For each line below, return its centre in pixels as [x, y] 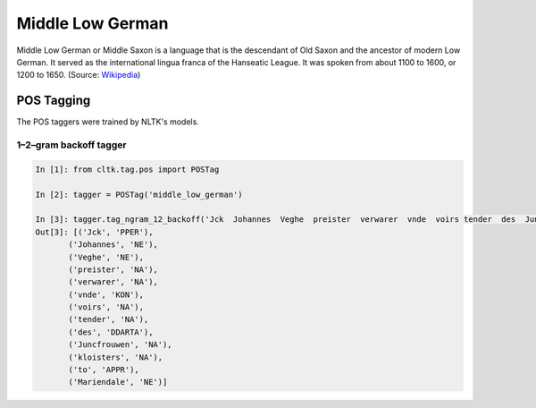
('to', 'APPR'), [104, 370]
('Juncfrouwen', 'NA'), [121, 345]
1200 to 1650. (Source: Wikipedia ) [79, 75]
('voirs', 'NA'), [106, 307]
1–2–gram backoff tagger [71, 145]
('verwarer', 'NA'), [113, 282]
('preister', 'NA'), [113, 269]
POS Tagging [54, 101]
